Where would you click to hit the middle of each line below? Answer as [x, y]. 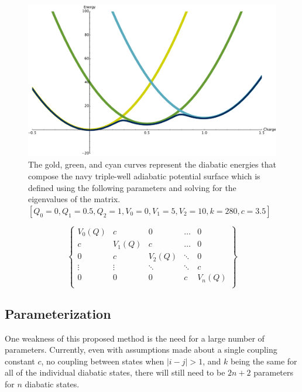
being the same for [264, 361]
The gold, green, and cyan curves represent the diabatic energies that [152, 164]
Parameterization [58, 313]
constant [20, 361]
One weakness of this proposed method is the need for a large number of [135, 338]
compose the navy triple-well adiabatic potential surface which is [144, 175]
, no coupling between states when [103, 361]
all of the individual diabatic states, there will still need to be [115, 372]
